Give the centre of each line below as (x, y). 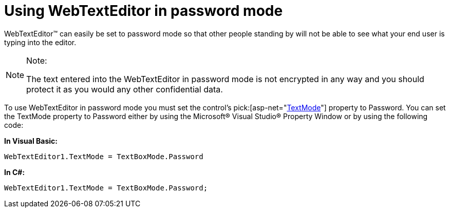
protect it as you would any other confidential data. (125, 89)
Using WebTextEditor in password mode (144, 11)
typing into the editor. (40, 42)
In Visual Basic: (31, 141)
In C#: (15, 172)
